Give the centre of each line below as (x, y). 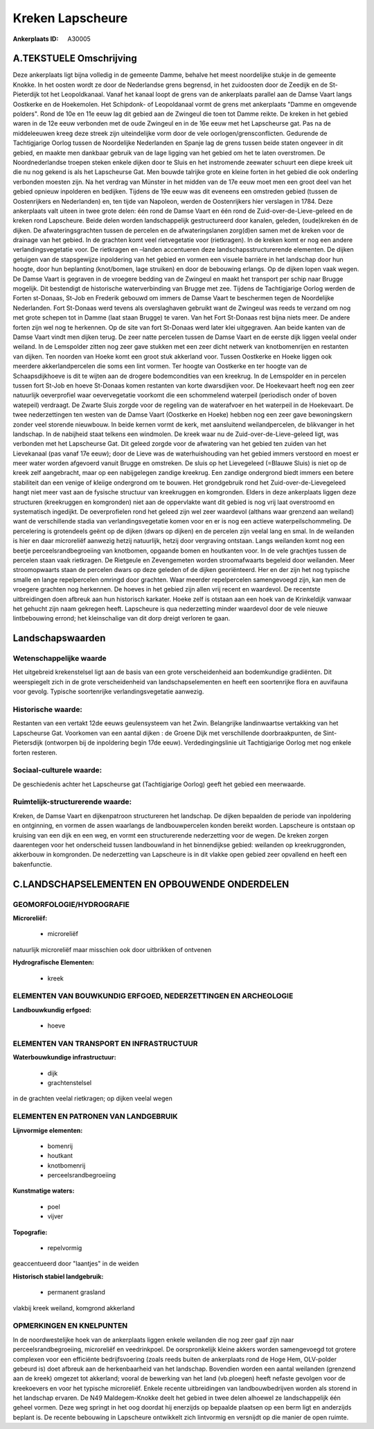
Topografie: (30, 1232)
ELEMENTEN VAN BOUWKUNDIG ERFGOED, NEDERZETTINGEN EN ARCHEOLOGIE (153, 996)
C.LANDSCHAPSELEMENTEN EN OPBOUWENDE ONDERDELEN (151, 884)
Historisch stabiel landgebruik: (58, 1276)
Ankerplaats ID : (36, 39)
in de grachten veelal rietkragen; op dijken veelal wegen (92, 1098)
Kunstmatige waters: (44, 1191)
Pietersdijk (28, 743)
